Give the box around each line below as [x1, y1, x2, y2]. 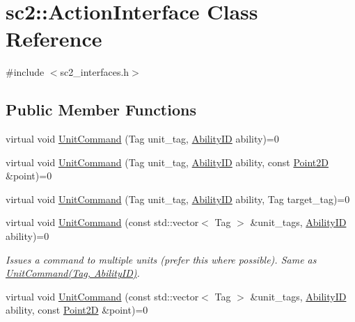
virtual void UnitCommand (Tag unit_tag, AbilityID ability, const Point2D [6, 154, 329, 169]
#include [6, 65, 45, 79]
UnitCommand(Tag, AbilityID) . [6, 266, 140, 280]
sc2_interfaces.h [60, 65, 129, 79]
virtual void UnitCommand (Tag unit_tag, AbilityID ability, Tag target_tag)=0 [6, 191, 350, 206]
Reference [6, 24, 102, 53]
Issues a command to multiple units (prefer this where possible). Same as [6, 252, 317, 266]
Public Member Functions [6, 99, 196, 120]
